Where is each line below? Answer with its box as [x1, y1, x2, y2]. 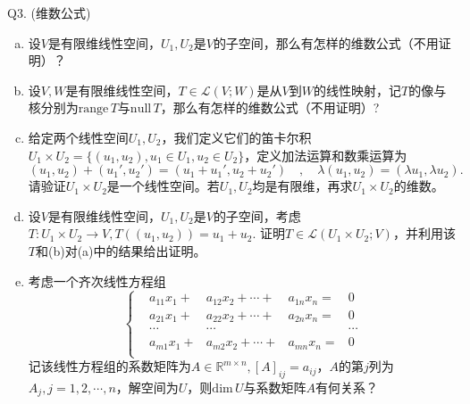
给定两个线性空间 [28, 128, 129, 146]
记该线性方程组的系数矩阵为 [28, 357, 191, 375]
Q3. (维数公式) [7, 4, 91, 21]
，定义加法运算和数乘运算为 [244, 145, 407, 164]
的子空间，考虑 [213, 206, 301, 225]
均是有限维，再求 [252, 177, 353, 195]
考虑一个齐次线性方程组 [28, 271, 166, 290]
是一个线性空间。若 [106, 177, 220, 195]
